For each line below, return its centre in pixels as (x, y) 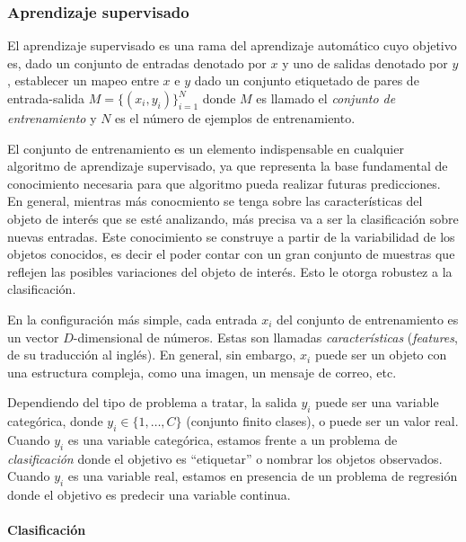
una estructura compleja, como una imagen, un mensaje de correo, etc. (202, 372)
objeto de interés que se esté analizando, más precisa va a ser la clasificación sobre (233, 218)
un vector (33, 337)
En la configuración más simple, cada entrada (132, 319)
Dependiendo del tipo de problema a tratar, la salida (152, 402)
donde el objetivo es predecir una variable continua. (149, 495)
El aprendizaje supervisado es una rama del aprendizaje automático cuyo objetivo (232, 45)
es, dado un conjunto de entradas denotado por (137, 62)
